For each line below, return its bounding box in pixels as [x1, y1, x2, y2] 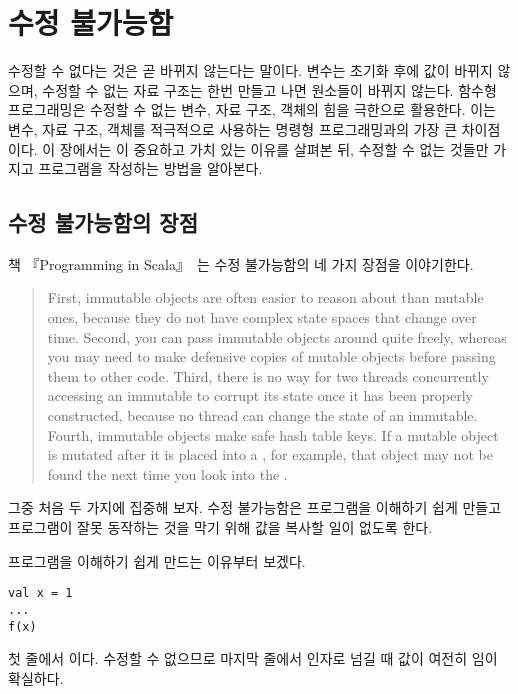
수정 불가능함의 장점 [8, 207, 198, 238]
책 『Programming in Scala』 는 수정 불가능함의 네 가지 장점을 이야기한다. [8, 253, 474, 274]
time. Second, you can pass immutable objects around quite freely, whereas [47, 326, 507, 347]
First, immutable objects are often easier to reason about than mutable [47, 287, 484, 308]
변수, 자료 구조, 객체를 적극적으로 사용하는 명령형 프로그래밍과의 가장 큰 [8, 118, 458, 139]
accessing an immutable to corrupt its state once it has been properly [47, 385, 473, 406]
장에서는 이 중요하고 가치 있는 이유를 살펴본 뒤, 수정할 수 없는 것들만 [59, 138, 489, 159]
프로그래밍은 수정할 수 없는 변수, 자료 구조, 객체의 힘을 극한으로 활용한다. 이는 [8, 99, 496, 120]
